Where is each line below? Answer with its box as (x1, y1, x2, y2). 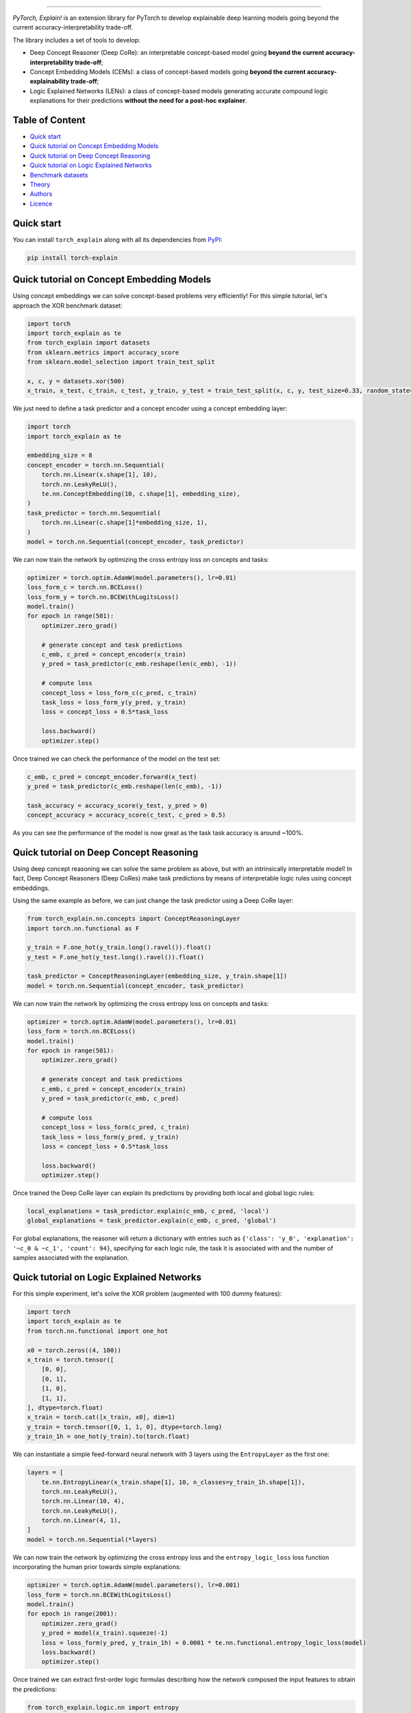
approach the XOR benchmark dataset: (12, 301, 123, 310)
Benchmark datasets (29, 171, 88, 179)
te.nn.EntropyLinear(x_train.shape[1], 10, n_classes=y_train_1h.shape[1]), (41, 1478, 306, 1486)
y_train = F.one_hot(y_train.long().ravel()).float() (27, 944, 212, 952)
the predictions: (12, 1685, 58, 1693)
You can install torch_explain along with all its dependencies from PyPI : (12, 235, 223, 243)
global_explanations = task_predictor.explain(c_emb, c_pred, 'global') (27, 1217, 277, 1224)
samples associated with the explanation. (12, 1254, 129, 1262)
